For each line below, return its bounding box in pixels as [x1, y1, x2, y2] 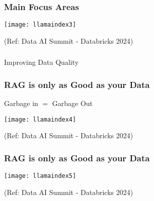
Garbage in [4, 98, 38, 109]
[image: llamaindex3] [4, 21, 76, 29]
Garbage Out [52, 98, 93, 109]
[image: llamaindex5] [4, 172, 76, 180]
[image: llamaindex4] [4, 116, 76, 123]
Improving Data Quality [4, 57, 79, 67]
